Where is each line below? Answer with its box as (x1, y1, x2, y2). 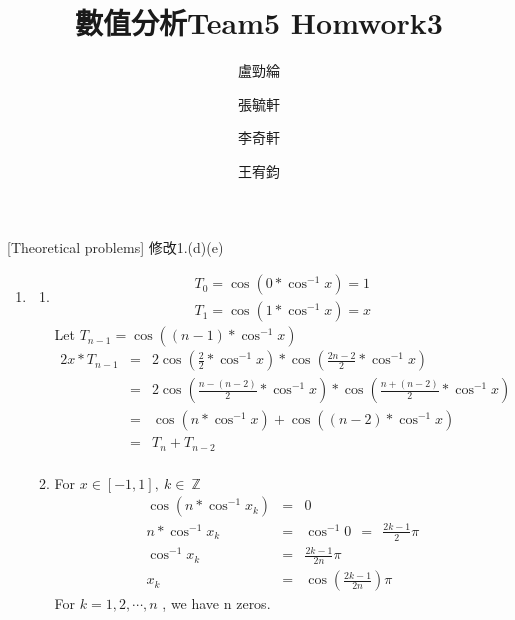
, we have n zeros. (162, 593, 271, 614)
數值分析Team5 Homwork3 (75, 2, 443, 43)
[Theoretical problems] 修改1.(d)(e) (7, 236, 224, 257)
